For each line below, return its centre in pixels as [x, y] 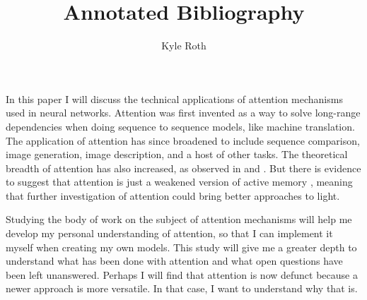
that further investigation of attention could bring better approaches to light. [173, 195]
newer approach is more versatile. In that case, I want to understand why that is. [182, 288]
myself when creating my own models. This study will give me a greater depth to [181, 247]
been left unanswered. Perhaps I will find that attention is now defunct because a [182, 274]
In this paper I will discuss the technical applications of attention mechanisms [174, 98]
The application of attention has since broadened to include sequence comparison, [183, 140]
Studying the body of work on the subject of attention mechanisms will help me [179, 219]
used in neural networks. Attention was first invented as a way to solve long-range [183, 113]
